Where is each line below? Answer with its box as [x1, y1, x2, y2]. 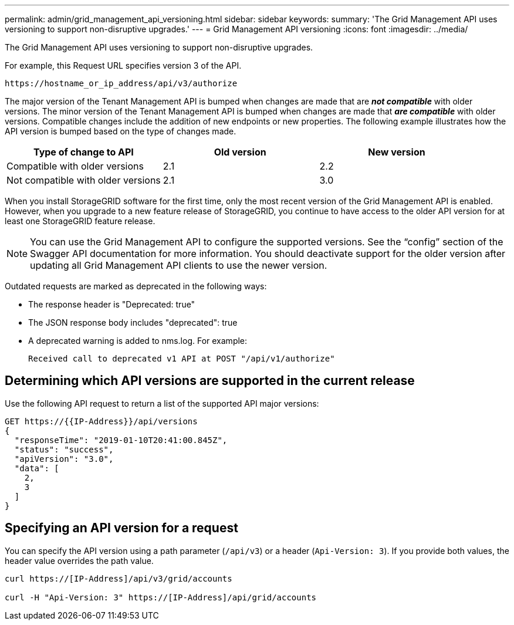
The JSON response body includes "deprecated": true [28, 317, 238, 327]
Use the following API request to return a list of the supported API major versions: [5, 398, 319, 408]
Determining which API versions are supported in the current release [5, 373, 415, 388]
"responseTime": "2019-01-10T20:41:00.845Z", [14, 435, 228, 445]
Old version [214, 146, 266, 158]
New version [368, 146, 425, 158]
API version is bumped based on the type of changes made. [5, 126, 236, 136]
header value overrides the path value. [5, 555, 154, 566]
